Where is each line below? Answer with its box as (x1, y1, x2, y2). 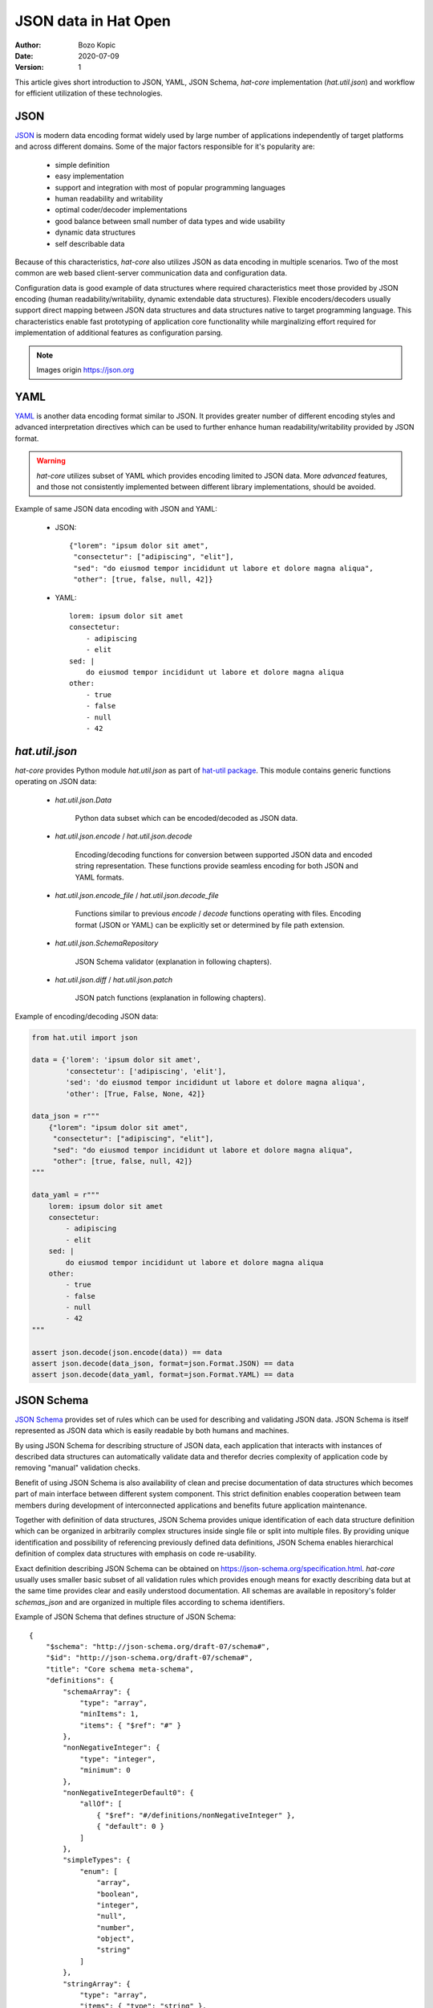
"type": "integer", (79, 1754, 156, 1763)
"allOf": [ (79, 1799, 123, 1809)
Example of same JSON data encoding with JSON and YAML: (14, 504, 218, 514)
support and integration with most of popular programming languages (55, 182, 286, 192)
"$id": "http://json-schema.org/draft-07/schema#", (45, 1653, 253, 1663)
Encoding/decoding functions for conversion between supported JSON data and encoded (75, 850, 373, 859)
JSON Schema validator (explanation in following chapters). (75, 957, 272, 966)
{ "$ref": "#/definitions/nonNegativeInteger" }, (96, 1810, 296, 1819)
